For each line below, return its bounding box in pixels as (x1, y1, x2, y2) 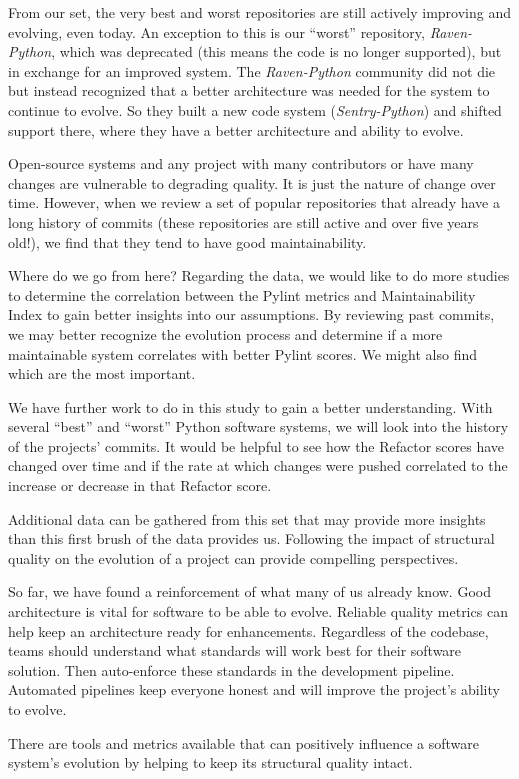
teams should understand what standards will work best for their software (8, 640, 462, 661)
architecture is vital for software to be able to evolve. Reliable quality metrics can (8, 601, 508, 622)
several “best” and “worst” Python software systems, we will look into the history (8, 416, 509, 437)
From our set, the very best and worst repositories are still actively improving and (8, 2, 512, 22)
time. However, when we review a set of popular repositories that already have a (8, 192, 500, 213)
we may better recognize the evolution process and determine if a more (8, 323, 443, 344)
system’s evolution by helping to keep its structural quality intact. (8, 752, 413, 773)
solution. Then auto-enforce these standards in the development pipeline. (8, 659, 455, 680)
